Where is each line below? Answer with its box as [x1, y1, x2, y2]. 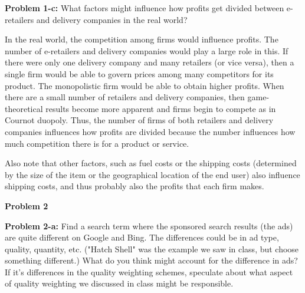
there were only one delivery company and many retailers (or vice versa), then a [5, 56, 294, 68]
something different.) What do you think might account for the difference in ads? [5, 254, 298, 266]
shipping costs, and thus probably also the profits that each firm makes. [5, 180, 264, 192]
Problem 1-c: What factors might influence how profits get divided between [5, 2, 284, 14]
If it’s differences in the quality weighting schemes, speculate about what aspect [5, 265, 293, 278]
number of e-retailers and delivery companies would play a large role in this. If [5, 44, 288, 57]
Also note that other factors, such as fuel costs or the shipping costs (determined [5, 157, 297, 169]
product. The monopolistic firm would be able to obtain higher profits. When [5, 79, 284, 91]
